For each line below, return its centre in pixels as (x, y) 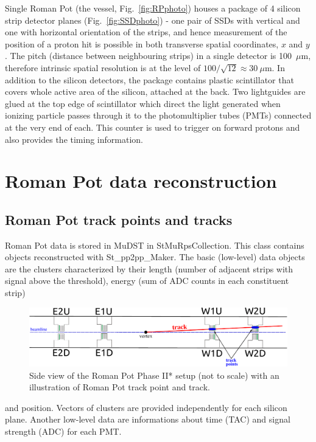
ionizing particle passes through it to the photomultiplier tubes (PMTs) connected (158, 115)
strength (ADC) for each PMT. (63, 431)
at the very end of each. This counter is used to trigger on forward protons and (153, 127)
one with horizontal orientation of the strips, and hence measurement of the (146, 32)
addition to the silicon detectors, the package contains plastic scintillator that (149, 79)
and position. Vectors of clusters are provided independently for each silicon (146, 407)
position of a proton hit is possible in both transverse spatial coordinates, (142, 43)
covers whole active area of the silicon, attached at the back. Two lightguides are (155, 92)
